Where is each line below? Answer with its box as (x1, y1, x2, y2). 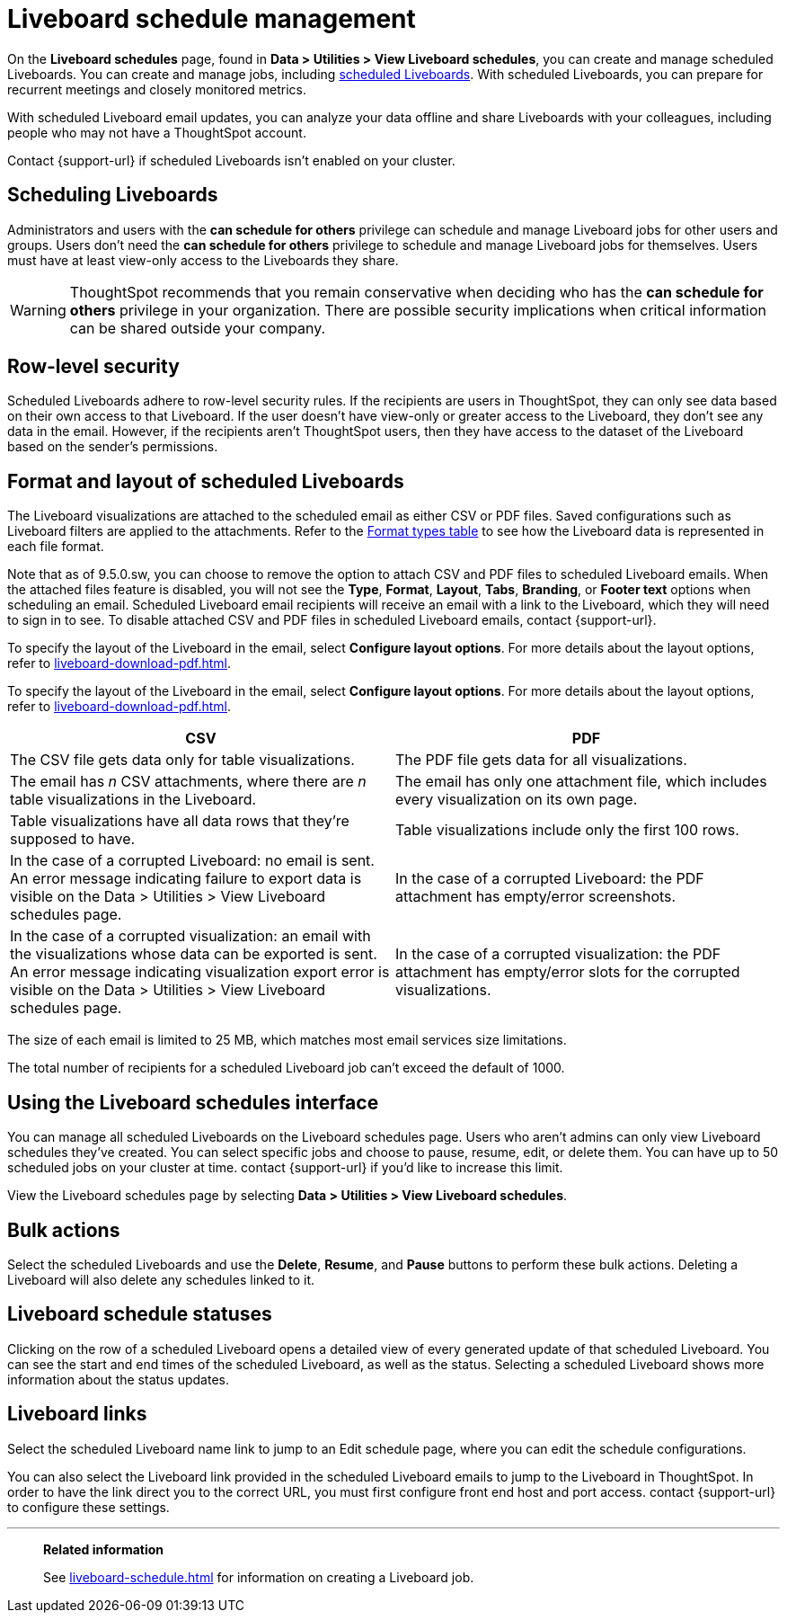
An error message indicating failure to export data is (10, 869, 362, 888)
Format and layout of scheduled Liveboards (7, 469, 404, 493)
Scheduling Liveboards (7, 183, 218, 207)
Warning (10, 300, 66, 319)
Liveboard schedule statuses (7, 1303, 272, 1326)
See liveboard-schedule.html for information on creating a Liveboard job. (43, 1569, 474, 1585)
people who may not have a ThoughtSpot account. (7, 124, 306, 140)
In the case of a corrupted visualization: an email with (10, 927, 371, 946)
